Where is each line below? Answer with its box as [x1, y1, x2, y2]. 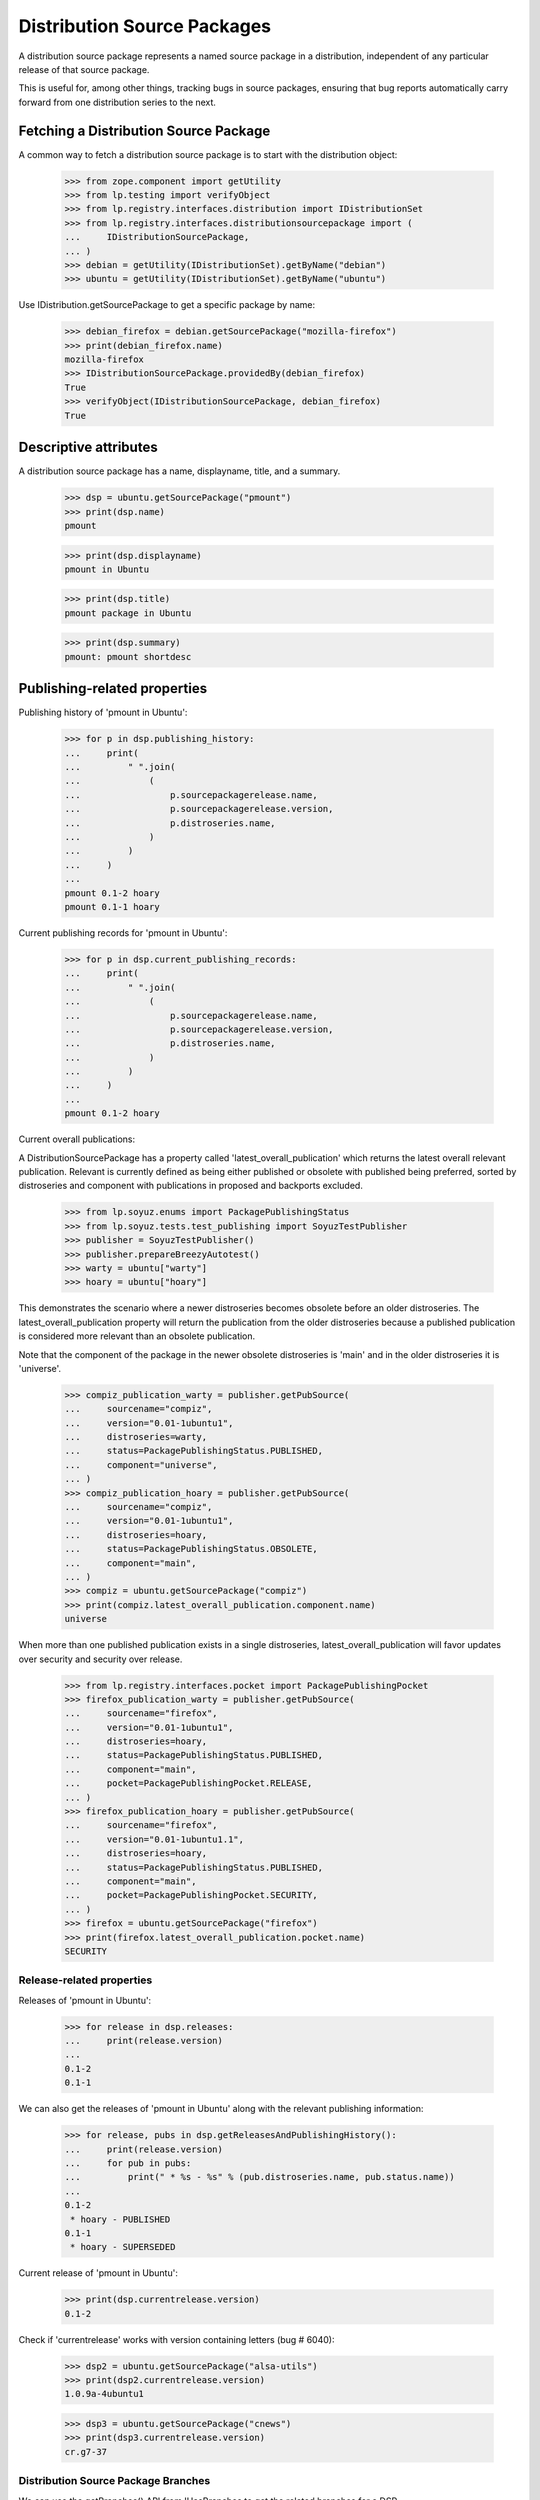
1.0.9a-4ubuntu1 [64, 2388, 145, 2400]
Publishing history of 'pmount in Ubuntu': [18, 706, 188, 719]
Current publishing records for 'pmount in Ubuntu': [18, 926, 228, 939]
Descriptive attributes [18, 439, 159, 456]
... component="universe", [64, 1459, 219, 1470]
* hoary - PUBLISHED [70, 2213, 171, 2225]
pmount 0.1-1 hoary [64, 901, 160, 912]
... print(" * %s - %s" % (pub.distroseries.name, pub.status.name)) [64, 2171, 455, 2183]
